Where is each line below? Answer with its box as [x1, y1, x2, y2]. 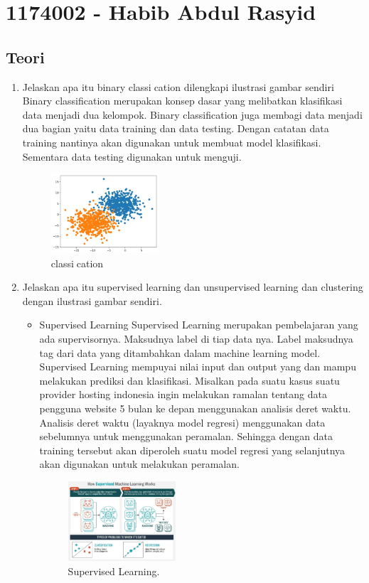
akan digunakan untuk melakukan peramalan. [39, 456, 240, 471]
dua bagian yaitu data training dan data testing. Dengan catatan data [22, 121, 329, 136]
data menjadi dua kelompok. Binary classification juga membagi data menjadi [22, 107, 363, 122]
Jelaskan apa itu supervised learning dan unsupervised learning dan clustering [22, 279, 363, 294]
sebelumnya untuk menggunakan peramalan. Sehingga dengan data [39, 429, 333, 444]
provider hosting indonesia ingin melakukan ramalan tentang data [39, 387, 327, 402]
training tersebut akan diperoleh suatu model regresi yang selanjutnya [39, 442, 346, 457]
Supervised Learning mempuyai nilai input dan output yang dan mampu [39, 359, 356, 374]
